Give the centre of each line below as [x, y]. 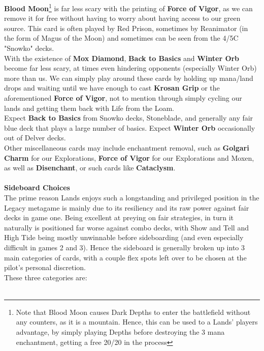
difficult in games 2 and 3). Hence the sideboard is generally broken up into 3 [125, 247]
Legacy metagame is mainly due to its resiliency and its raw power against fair [127, 207]
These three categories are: [46, 277]
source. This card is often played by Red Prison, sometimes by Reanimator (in [126, 28]
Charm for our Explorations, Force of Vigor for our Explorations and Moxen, [129, 157]
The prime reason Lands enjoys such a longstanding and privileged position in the [132, 197]
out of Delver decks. [35, 138]
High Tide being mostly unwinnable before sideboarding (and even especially [124, 237]
